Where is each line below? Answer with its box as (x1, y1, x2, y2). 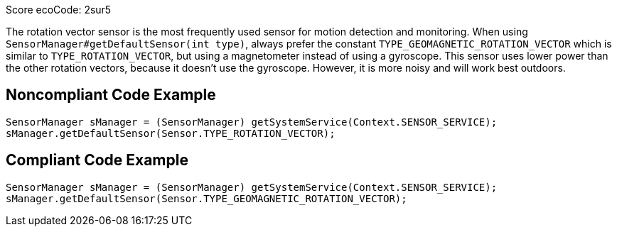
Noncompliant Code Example (6, 86, 216, 104)
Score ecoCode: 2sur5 (6, 4, 112, 16)
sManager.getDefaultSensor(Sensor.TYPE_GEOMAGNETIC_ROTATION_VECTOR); (6, 192, 407, 204)
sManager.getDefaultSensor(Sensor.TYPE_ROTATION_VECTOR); (6, 127, 336, 139)
